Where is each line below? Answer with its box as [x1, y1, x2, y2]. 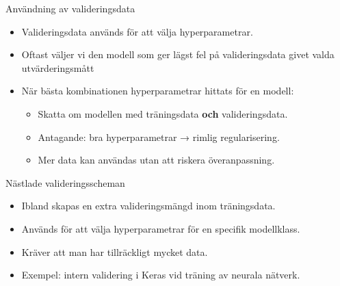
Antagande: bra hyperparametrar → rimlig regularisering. [38, 129, 280, 144]
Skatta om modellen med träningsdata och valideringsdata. [38, 106, 288, 120]
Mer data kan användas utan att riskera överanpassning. [38, 153, 275, 167]
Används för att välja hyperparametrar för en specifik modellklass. [21, 221, 300, 235]
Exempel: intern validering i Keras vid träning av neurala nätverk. [21, 268, 300, 282]
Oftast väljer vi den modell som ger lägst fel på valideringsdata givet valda [21, 47, 335, 62]
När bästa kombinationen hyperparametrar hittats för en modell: [21, 83, 294, 98]
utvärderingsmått [21, 60, 94, 75]
